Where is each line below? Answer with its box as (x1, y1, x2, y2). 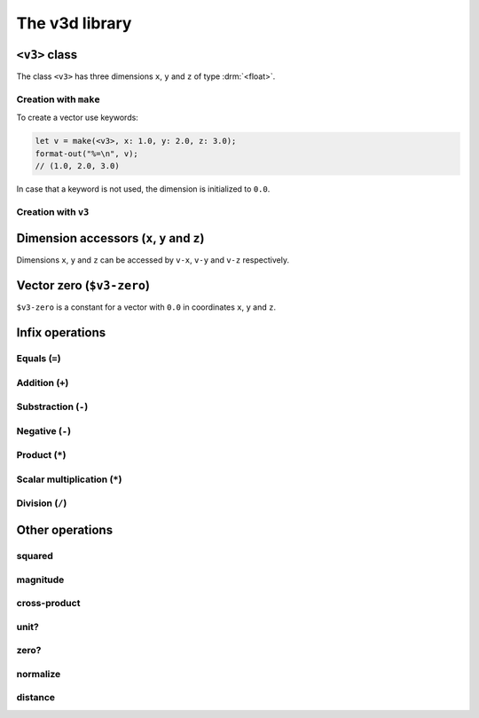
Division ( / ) (16, 497, 67, 509)
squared (16, 550, 53, 563)
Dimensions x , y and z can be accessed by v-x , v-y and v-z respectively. (16, 255, 290, 265)
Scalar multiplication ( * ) (16, 473, 122, 485)
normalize (16, 667, 61, 680)
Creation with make (16, 93, 101, 106)
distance (16, 691, 56, 704)
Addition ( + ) (16, 376, 69, 389)
